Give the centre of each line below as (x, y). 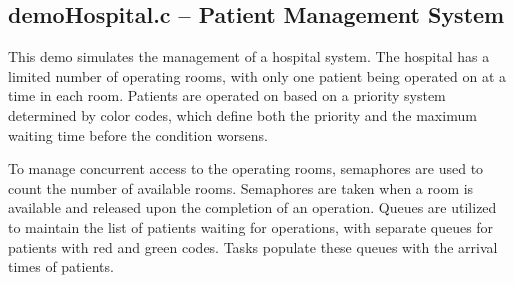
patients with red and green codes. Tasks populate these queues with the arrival (253, 246)
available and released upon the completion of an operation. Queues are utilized (252, 207)
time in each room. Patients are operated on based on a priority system (227, 95)
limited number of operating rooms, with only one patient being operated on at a (257, 75)
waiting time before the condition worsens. (138, 134)
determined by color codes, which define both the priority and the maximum (242, 114)
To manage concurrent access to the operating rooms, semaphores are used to (246, 168)
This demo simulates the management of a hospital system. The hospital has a (249, 56)
